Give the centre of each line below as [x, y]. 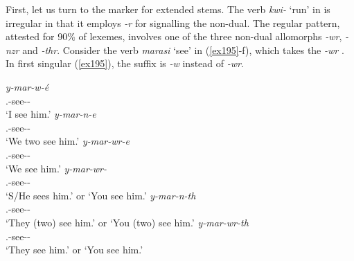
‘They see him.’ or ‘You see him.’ [74, 250]
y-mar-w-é [27, 86]
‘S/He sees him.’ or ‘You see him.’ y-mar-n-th [101, 195]
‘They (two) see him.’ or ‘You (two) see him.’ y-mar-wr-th [127, 222]
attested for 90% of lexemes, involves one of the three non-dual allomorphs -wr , [174, 36]
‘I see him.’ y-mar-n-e [51, 114]
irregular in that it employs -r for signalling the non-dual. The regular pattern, [173, 22]
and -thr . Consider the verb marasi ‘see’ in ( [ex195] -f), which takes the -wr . [183, 49]
